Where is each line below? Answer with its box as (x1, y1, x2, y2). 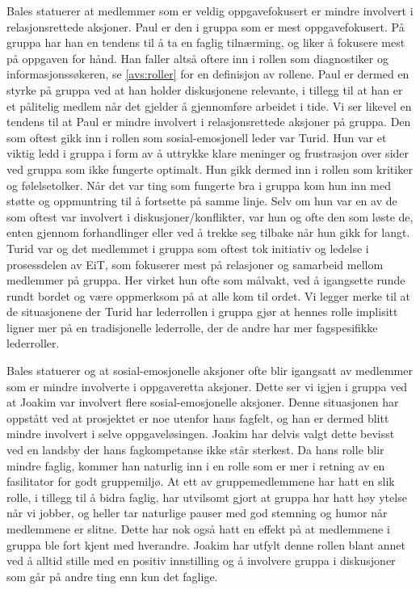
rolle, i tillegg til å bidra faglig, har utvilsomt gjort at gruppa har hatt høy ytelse (6, 488, 407, 505)
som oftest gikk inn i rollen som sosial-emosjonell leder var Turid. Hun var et (6, 129, 387, 145)
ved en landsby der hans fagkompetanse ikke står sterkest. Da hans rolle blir (6, 441, 384, 458)
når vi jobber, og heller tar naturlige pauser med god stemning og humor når (6, 504, 388, 521)
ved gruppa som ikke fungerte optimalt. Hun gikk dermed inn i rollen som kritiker (6, 160, 413, 177)
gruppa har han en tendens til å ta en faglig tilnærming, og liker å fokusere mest (6, 34, 405, 51)
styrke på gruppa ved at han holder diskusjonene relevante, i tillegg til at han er (6, 81, 403, 98)
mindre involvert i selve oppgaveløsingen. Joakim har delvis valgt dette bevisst (6, 425, 395, 442)
